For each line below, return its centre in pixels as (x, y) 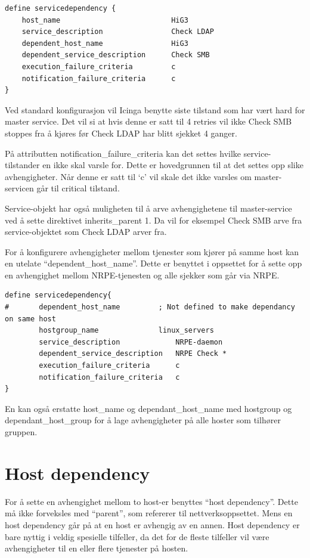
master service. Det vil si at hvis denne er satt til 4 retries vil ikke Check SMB (148, 121)
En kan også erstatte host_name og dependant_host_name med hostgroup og (148, 408)
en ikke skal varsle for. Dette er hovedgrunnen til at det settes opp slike (173, 165)
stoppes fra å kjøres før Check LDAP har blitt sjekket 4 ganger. (121, 133)
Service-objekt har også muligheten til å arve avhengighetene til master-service (148, 208)
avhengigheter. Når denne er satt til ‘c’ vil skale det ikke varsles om (128, 176)
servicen (19, 188)
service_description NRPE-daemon (131, 342)
